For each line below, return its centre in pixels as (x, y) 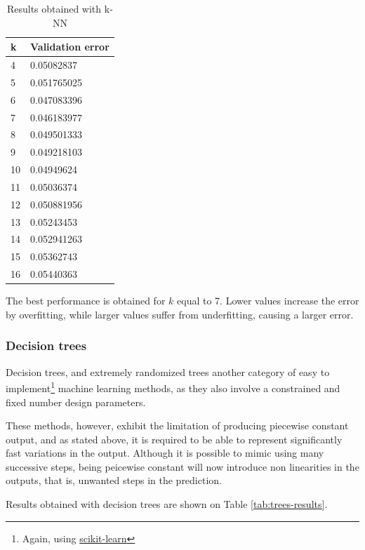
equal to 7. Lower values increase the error (268, 301)
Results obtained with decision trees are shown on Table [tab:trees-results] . (167, 504)
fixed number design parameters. (76, 402)
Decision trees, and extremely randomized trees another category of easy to (168, 371)
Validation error (70, 47)
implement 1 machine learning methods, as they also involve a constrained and (173, 387)
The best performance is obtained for (86, 301)
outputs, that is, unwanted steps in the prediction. (114, 480)
